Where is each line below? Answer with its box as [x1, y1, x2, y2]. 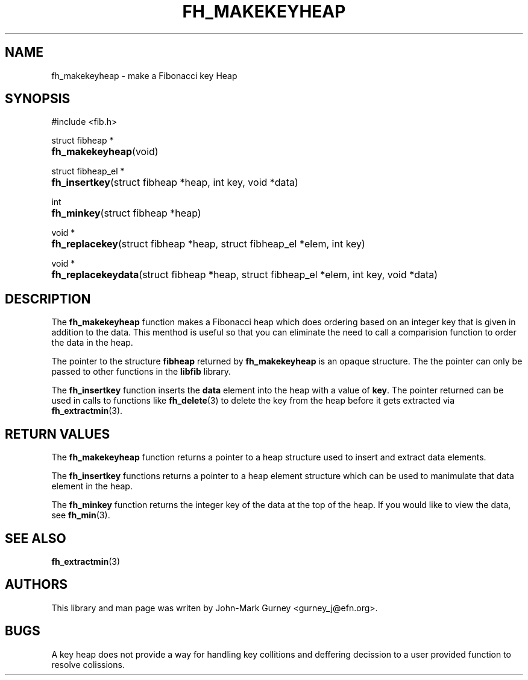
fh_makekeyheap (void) [51, 145, 159, 158]
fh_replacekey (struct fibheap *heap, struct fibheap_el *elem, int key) [51, 238, 365, 250]
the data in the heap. [51, 337, 133, 348]
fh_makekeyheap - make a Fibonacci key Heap [51, 70, 237, 81]
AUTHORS [5, 577, 68, 593]
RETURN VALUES [5, 426, 110, 442]
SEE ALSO [5, 530, 66, 546]
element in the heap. [51, 481, 133, 492]
